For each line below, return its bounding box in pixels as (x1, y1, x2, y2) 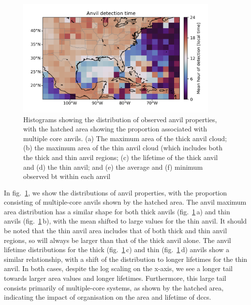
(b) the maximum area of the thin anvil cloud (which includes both (23, 143, 222, 153)
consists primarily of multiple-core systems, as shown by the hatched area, (4, 282, 224, 292)
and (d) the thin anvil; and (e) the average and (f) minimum (23, 161, 203, 172)
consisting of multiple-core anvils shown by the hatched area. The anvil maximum (4, 197, 247, 207)
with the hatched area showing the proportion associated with (23, 124, 207, 134)
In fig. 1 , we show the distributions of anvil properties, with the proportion (4, 187, 227, 197)
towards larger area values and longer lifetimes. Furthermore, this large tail (4, 273, 226, 283)
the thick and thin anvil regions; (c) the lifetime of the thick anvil (23, 152, 218, 162)
